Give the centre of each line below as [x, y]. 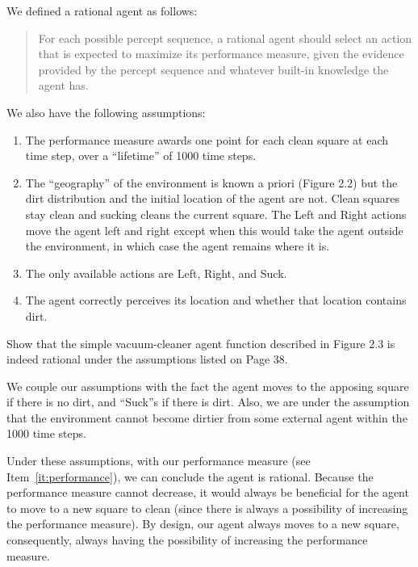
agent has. [63, 85]
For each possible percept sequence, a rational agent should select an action [225, 38]
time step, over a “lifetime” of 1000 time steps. [141, 155]
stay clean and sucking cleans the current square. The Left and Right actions [216, 214]
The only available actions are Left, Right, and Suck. [156, 273]
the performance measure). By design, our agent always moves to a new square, [203, 524]
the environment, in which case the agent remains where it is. [178, 246]
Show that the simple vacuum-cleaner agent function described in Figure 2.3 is [201, 343]
